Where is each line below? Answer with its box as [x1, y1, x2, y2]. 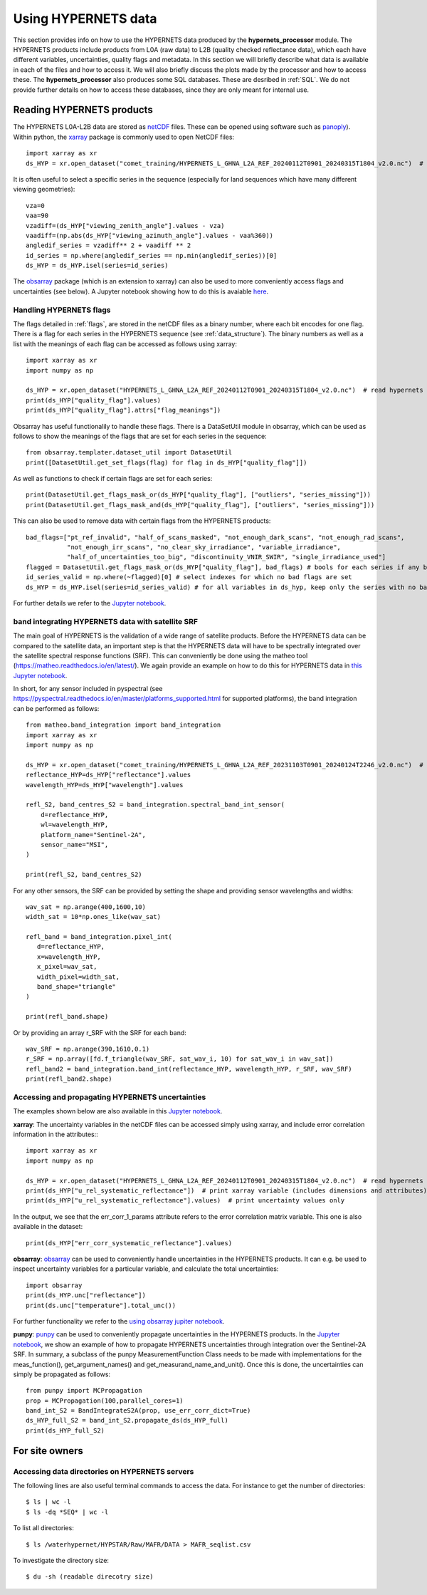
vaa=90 [26, 212, 49, 220]
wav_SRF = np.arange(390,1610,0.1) [26, 1044, 150, 1053]
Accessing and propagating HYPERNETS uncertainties [13, 1092, 206, 1102]
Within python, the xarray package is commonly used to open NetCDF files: [13, 133, 235, 141]
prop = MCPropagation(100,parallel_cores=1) [26, 1396, 184, 1405]
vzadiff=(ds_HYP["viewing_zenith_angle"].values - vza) [26, 222, 225, 229]
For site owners [13, 1445, 83, 1457]
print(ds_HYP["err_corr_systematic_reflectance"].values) [26, 1239, 233, 1247]
